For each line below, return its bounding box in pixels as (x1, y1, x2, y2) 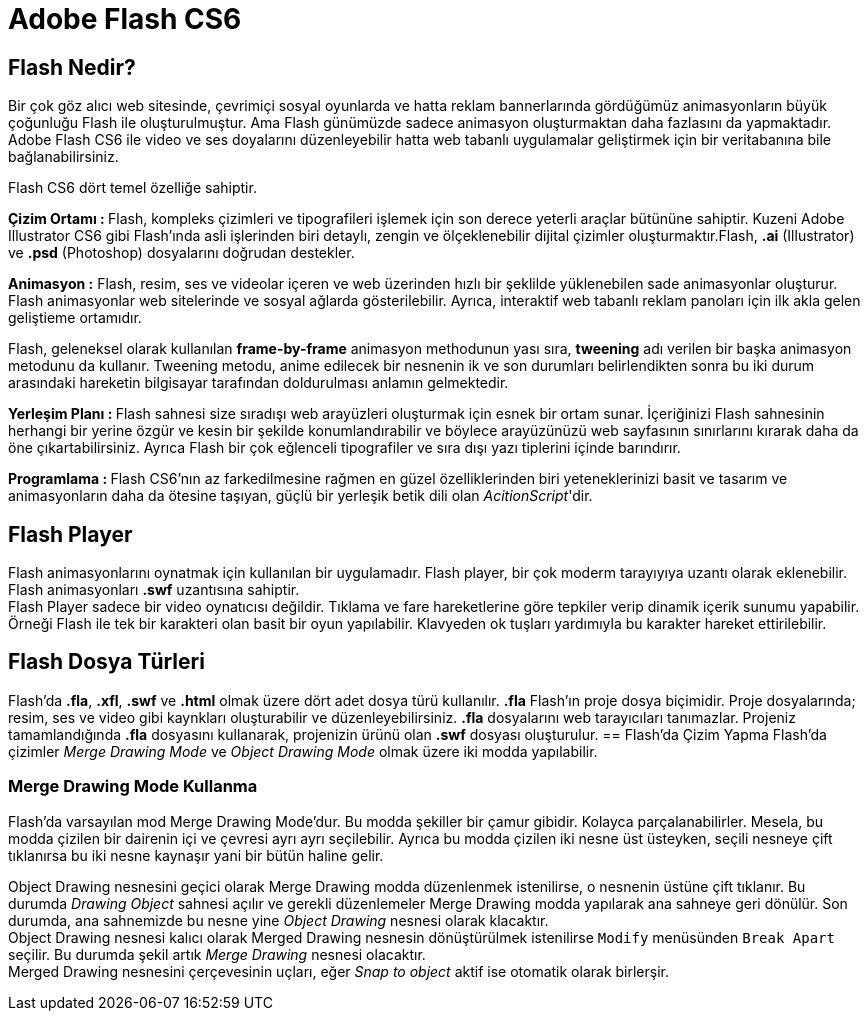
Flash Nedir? (8, 54, 136, 80)
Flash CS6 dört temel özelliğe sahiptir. (8, 179, 257, 197)
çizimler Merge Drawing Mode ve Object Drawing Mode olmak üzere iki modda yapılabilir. (8, 742, 598, 760)
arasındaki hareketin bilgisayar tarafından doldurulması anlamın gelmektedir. (8, 374, 509, 392)
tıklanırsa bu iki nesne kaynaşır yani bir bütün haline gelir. (8, 846, 384, 864)
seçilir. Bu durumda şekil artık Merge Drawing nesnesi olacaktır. (8, 945, 426, 963)
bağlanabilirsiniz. (8, 148, 119, 166)
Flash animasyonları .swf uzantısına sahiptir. (8, 581, 300, 599)
